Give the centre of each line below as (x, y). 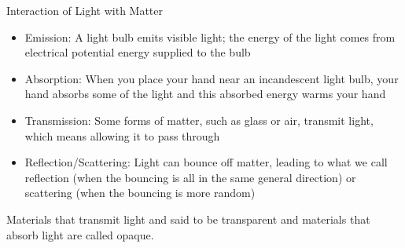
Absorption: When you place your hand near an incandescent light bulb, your (212, 78)
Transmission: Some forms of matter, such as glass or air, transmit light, (199, 120)
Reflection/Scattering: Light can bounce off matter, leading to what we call (206, 162)
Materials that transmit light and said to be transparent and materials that (188, 219)
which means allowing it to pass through (122, 135)
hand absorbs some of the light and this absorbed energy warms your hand (205, 94)
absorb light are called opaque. (80, 234)
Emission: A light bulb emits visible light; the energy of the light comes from (210, 36)
